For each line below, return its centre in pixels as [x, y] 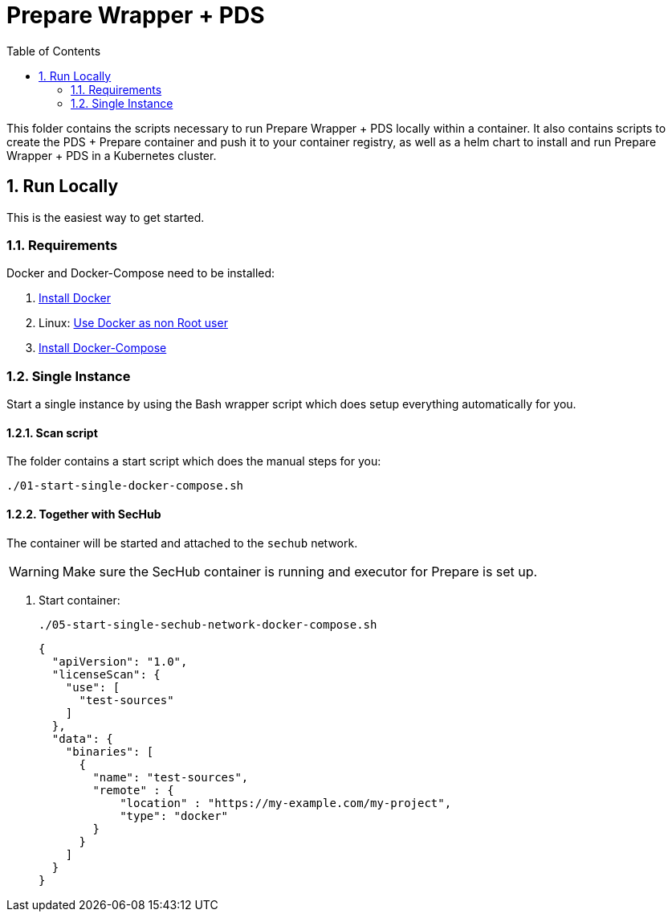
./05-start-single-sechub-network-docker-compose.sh [208, 624]
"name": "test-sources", [171, 777]
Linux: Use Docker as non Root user [133, 323]
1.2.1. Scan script [52, 432]
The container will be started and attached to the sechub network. [182, 543]
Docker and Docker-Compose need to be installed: [141, 273]
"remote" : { [133, 790]
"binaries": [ [110, 751]
